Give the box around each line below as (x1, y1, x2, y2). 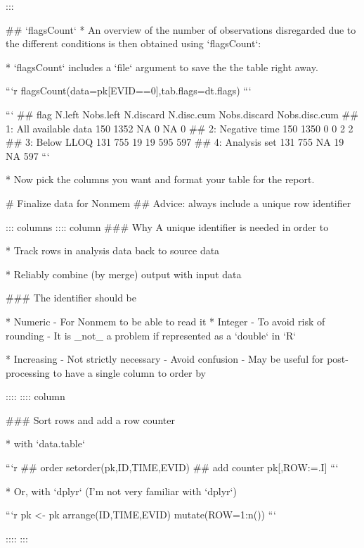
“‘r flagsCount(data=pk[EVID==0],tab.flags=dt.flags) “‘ (6, 83, 252, 98)
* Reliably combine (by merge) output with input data (6, 266, 242, 281)
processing (6, 365, 50, 380)
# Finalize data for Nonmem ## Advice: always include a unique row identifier (6, 195, 351, 210)
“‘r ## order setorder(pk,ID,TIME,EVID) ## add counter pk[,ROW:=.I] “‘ (6, 460, 339, 475)
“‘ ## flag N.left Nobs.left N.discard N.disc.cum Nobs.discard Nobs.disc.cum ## (6, 106, 358, 121)
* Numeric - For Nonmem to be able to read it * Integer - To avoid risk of (6, 313, 325, 328)
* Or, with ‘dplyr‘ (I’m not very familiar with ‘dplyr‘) (6, 483, 237, 498)
